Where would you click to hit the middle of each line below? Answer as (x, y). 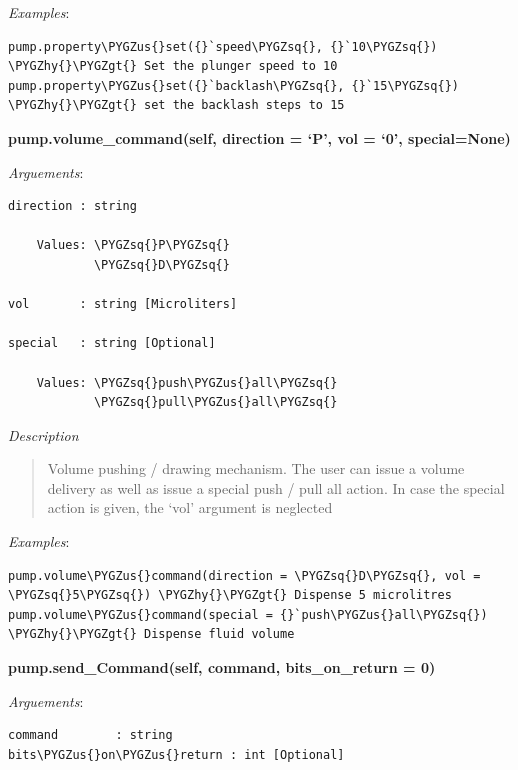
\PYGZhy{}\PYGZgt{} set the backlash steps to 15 (176, 105)
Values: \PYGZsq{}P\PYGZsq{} (133, 245)
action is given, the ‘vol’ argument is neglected (190, 507)
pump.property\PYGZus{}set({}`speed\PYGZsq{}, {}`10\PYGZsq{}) (223, 46)
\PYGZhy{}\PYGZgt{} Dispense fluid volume (151, 634)
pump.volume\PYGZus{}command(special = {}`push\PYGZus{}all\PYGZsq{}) (248, 614)
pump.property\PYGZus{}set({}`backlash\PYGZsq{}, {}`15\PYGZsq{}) (234, 85)
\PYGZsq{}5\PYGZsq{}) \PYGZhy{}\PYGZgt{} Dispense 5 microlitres (230, 595)
